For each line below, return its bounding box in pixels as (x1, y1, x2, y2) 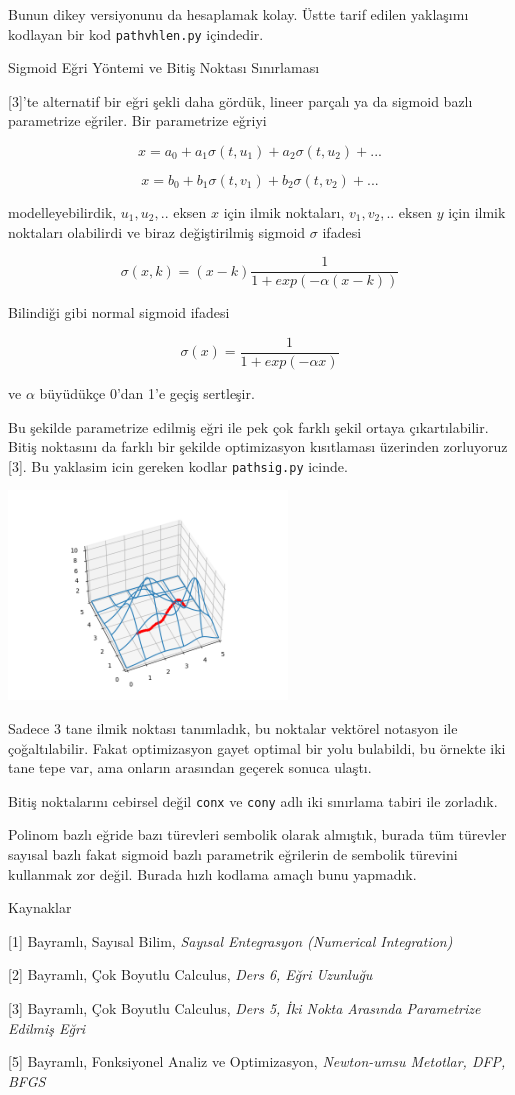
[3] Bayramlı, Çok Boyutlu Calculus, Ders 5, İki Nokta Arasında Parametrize (8, 997, 481, 1018)
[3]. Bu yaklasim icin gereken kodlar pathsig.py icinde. (8, 455, 348, 476)
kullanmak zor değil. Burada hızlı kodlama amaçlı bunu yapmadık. (8, 863, 417, 884)
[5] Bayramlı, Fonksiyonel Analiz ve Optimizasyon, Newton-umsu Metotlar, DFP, (8, 1051, 506, 1072)
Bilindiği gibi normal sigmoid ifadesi (8, 302, 230, 323)
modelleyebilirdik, (8, 202, 117, 223)
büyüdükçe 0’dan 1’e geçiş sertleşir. (39, 382, 255, 403)
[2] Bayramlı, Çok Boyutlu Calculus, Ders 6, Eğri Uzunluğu (8, 964, 373, 985)
